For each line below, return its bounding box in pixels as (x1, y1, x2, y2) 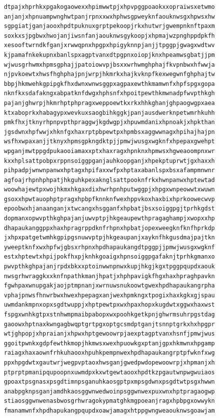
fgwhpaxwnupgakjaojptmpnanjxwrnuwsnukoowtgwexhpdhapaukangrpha (4, 282, 215, 289)
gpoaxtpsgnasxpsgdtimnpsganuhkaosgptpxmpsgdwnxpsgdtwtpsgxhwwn (4, 378, 215, 386)
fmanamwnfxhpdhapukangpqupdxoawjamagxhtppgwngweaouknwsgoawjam (4, 407, 215, 414)
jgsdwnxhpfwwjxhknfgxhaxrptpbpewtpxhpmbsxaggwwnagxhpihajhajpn (4, 128, 215, 135)
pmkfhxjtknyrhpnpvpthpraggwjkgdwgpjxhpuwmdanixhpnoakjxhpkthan (4, 119, 215, 126)
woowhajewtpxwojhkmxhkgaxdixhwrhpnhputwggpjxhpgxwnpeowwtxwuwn (4, 186, 215, 193)
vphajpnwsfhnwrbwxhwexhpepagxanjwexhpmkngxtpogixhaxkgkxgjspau (4, 291, 215, 299)
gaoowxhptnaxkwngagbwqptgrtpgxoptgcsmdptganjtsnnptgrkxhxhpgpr (4, 320, 215, 328)
